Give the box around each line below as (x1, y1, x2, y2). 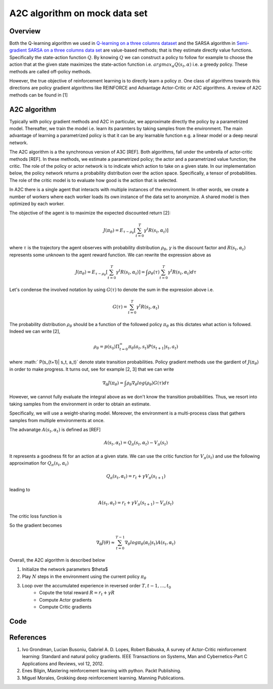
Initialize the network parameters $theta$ (22, 566, 108, 572)
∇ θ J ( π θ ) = (102, 380, 124, 387)
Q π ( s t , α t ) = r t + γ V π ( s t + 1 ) (106, 473, 166, 480)
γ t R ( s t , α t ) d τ (167, 268, 197, 276)
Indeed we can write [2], (9, 328, 61, 334)
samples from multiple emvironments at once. (9, 417, 105, 423)
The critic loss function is (9, 513, 62, 519)
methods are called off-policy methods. (9, 68, 92, 74)
